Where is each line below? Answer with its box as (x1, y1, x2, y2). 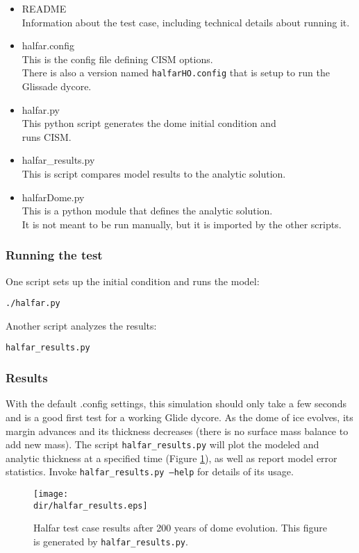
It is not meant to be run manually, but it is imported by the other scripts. (22, 216, 342, 231)
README (22, 1, 67, 15)
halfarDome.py (22, 189, 85, 204)
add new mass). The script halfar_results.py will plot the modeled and (6, 437, 319, 452)
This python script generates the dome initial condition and (22, 116, 276, 130)
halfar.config (22, 38, 74, 53)
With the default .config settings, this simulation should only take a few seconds (6, 396, 347, 411)
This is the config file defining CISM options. (22, 51, 213, 66)
